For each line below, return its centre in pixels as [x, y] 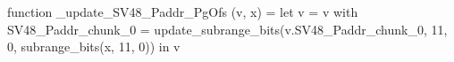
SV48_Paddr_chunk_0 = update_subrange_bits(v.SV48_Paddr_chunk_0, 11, [227, 29]
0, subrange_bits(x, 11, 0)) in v [94, 46]
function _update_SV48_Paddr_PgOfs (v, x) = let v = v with [183, 12]
